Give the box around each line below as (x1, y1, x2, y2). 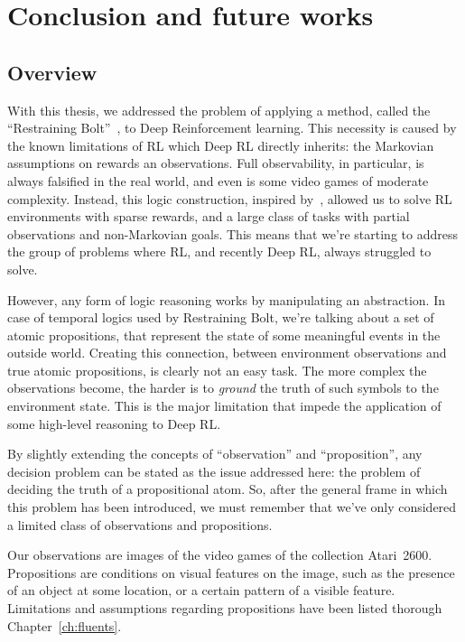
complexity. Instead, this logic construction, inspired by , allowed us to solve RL (7, 189, 452, 208)
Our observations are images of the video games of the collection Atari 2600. (7, 545, 432, 564)
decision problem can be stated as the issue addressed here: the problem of (7, 461, 421, 480)
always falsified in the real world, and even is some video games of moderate (7, 171, 429, 190)
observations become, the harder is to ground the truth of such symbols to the (7, 378, 439, 397)
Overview (7, 58, 98, 86)
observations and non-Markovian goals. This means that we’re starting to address (7, 224, 458, 243)
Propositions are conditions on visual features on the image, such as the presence (7, 563, 455, 582)
